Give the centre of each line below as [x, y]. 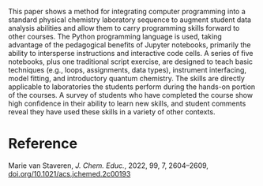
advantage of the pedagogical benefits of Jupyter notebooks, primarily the [130, 45]
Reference [43, 144]
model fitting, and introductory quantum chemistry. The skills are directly [126, 78]
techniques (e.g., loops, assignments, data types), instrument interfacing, [128, 70]
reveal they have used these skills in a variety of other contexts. [112, 112]
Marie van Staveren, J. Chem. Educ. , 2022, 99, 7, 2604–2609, [109, 166]
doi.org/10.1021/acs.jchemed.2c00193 [70, 173]
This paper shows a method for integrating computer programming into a [127, 11]
